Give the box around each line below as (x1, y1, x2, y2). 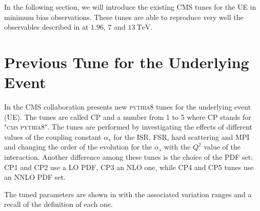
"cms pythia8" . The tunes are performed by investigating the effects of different (4, 121, 252, 132)
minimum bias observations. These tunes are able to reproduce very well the (4, 11, 244, 22)
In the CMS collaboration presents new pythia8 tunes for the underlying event (4, 101, 251, 112)
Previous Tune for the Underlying (4, 51, 249, 72)
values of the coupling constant (4, 131, 102, 142)
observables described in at (4, 22, 89, 32)
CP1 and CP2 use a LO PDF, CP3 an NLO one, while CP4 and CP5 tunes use (4, 161, 254, 172)
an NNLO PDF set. (4, 172, 66, 182)
